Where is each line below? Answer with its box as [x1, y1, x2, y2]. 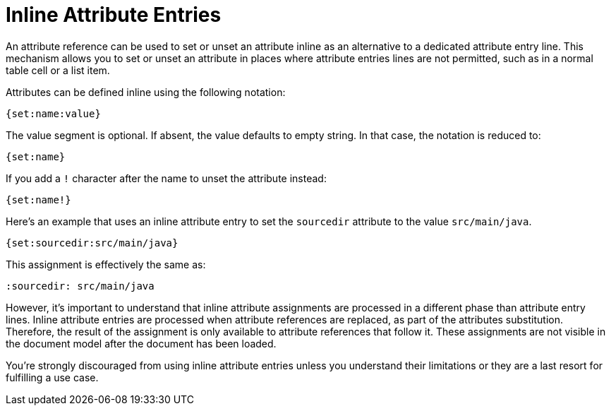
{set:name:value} [6, 107, 101, 119]
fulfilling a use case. [6, 371, 99, 383]
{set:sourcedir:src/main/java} [6, 237, 179, 249]
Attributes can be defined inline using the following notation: [6, 85, 286, 98]
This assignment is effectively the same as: [6, 258, 206, 270]
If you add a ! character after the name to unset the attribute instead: [6, 172, 327, 184]
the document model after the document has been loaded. [6, 337, 277, 350]
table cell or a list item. [6, 64, 110, 76]
